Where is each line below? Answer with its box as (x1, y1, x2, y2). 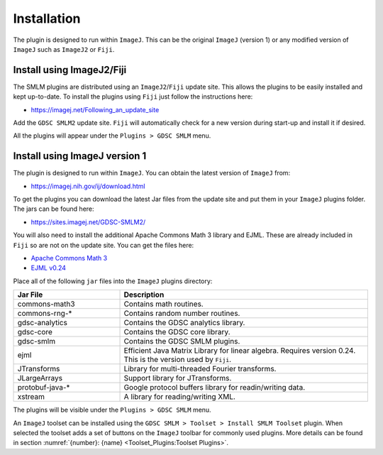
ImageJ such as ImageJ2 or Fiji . (13, 45, 115, 53)
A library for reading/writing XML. (123, 392, 235, 402)
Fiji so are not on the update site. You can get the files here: (13, 241, 194, 249)
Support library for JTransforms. (123, 373, 232, 383)
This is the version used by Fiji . (123, 355, 232, 365)
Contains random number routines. (123, 309, 240, 319)
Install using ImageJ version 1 (13, 150, 147, 163)
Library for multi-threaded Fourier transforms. (123, 364, 277, 374)
